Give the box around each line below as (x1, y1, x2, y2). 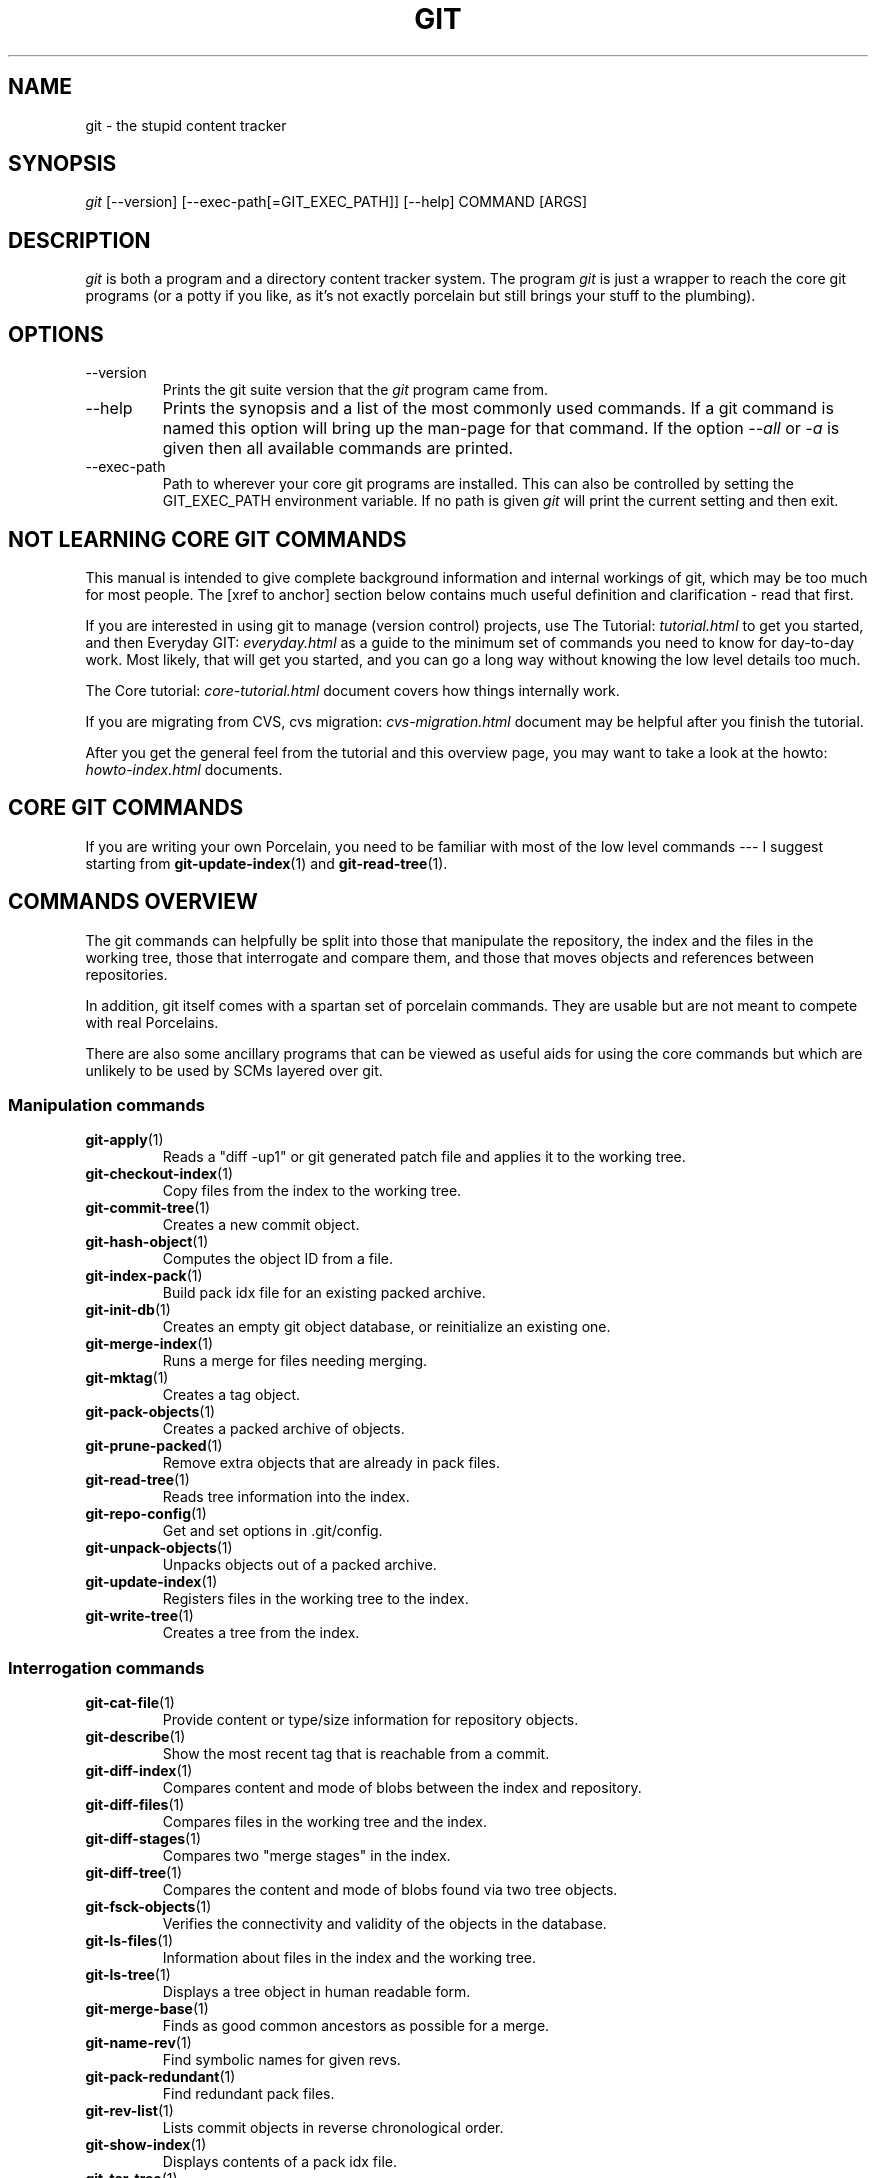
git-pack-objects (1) (85, 1403, 216, 1421)
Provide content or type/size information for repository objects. (162, 1711, 579, 1729)
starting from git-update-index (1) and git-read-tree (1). (85, 854, 448, 872)
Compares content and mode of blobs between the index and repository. (162, 1779, 642, 1797)
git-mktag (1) (85, 1369, 169, 1387)
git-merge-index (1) (85, 1335, 214, 1353)
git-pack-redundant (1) (85, 2068, 236, 2086)
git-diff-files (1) (85, 1796, 185, 1814)
